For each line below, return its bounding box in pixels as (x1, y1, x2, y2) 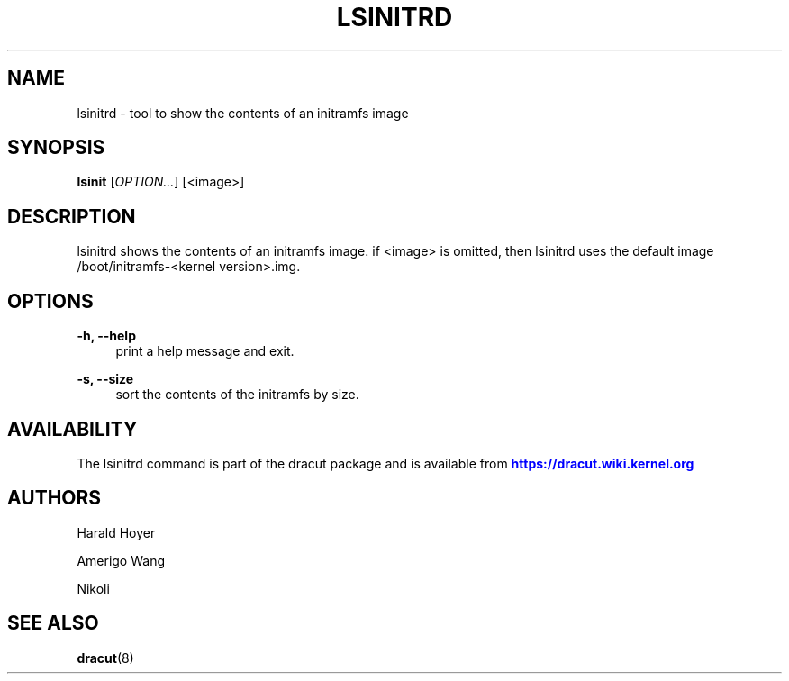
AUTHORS (7, 486, 102, 510)
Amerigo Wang (77, 552, 165, 568)
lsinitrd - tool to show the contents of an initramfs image (77, 104, 409, 121)
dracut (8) (77, 649, 134, 666)
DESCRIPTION (7, 204, 136, 228)
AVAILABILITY (7, 417, 138, 440)
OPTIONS (7, 289, 94, 313)
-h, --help (77, 328, 136, 344)
